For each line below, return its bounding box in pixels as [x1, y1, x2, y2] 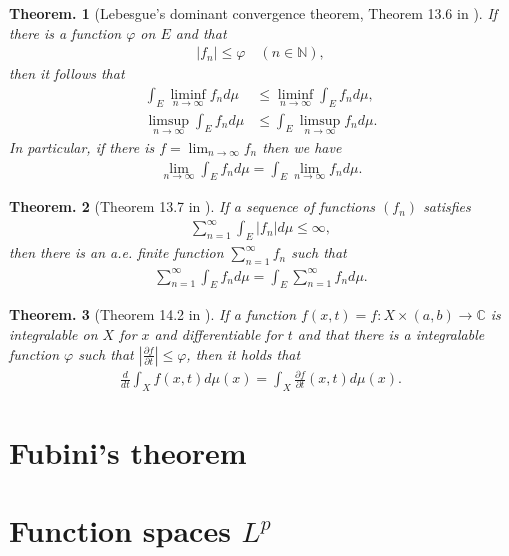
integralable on [9, 323, 98, 344]
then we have [262, 136, 342, 157]
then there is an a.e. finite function [9, 242, 224, 263]
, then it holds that [186, 343, 301, 364]
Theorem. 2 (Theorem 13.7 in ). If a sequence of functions [9, 196, 376, 217]
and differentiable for [154, 323, 283, 344]
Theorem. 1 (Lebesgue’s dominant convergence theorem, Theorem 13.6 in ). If [9, 3, 498, 23]
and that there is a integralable [297, 323, 485, 344]
